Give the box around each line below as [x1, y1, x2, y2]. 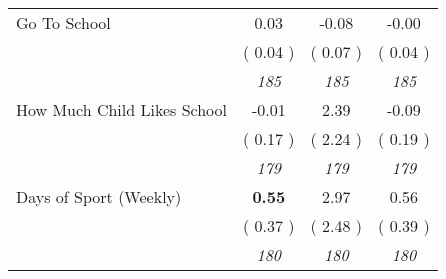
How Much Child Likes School [16, 98, 227, 121]
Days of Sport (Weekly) [16, 185, 182, 208]
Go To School [16, 11, 111, 34]
